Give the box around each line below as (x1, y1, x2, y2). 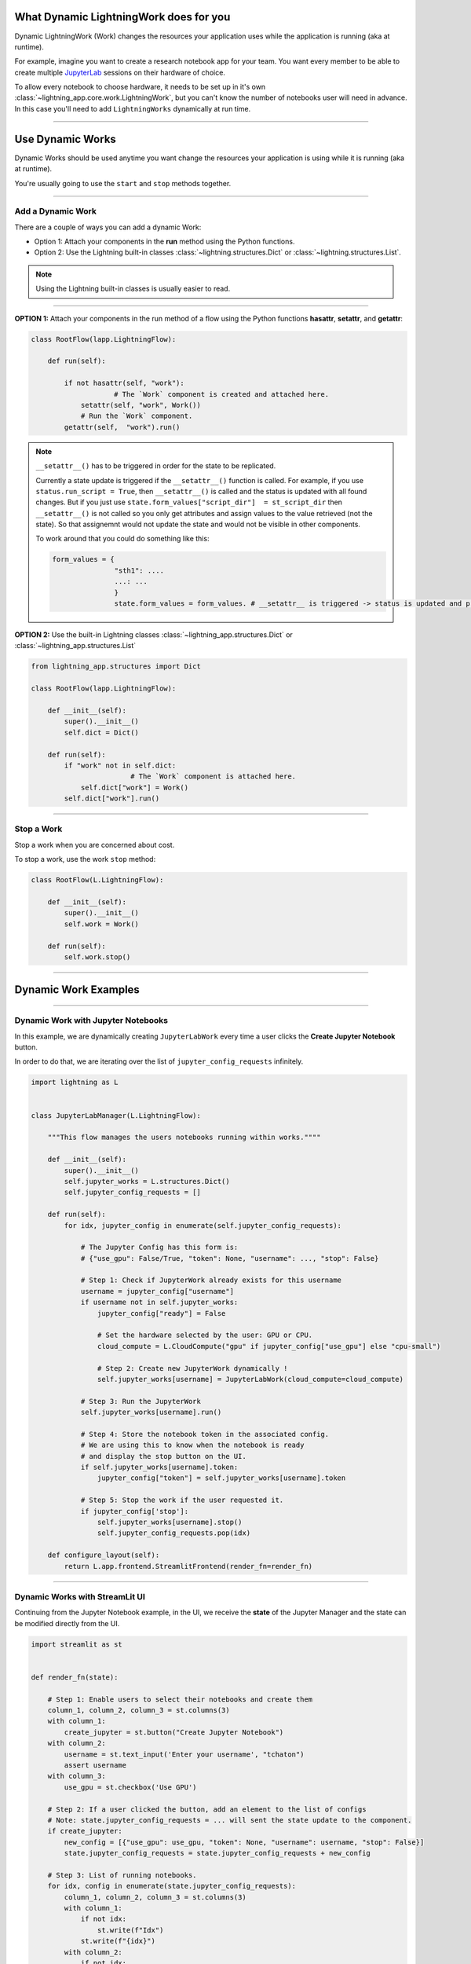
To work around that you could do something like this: (35, 534, 210, 544)
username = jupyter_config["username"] (80, 1287, 235, 1295)
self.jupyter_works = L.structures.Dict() (64, 1177, 231, 1185)
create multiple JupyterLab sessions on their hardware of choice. (14, 68, 225, 77)
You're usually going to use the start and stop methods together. (14, 178, 232, 188)
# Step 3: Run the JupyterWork (80, 1397, 202, 1405)
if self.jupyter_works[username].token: (80, 1463, 239, 1472)
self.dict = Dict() (64, 727, 139, 737)
